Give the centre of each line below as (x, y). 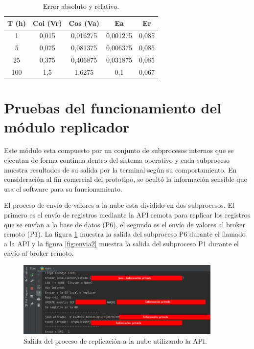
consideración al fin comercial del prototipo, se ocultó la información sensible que (126, 179)
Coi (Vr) (47, 23)
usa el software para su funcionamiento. (63, 188)
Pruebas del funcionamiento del (113, 108)
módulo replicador (67, 127)
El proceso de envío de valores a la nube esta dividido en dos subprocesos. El (119, 205)
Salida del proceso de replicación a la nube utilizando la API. (115, 340)
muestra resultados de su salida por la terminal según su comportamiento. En (120, 169)
